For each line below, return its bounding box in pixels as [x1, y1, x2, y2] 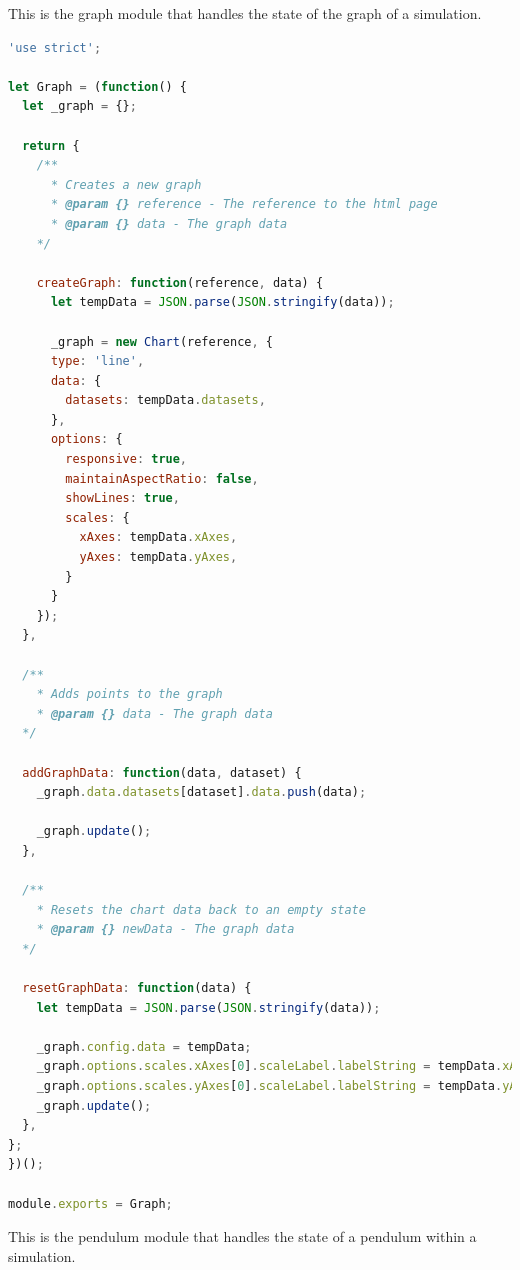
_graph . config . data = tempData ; [36, 1039, 252, 1054]
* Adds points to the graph [36, 687, 223, 702]
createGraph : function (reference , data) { [36, 275, 324, 290]
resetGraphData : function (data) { [22, 981, 252, 996]
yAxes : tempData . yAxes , [79, 550, 238, 565]
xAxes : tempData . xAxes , [79, 530, 238, 545]
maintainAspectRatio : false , [65, 471, 259, 486]
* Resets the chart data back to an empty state [36, 902, 366, 917]
